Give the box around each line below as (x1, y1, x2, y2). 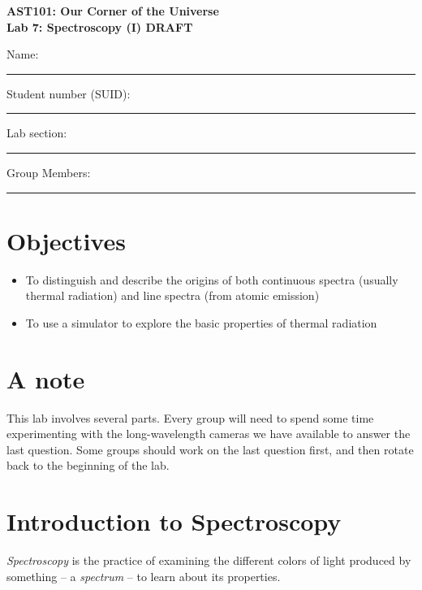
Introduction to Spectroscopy (6, 505, 342, 538)
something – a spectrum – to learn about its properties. (6, 567, 281, 584)
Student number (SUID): (6, 85, 131, 102)
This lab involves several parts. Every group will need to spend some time (6, 409, 374, 426)
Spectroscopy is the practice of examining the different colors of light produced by (6, 552, 411, 569)
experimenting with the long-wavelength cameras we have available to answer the (6, 425, 411, 442)
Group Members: (6, 163, 91, 180)
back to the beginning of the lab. (6, 457, 170, 474)
